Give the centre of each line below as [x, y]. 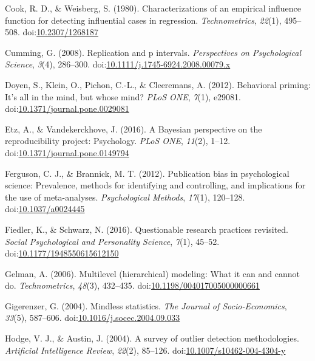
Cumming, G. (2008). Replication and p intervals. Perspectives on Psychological [153, 52]
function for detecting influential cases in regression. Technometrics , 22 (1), [143, 20]
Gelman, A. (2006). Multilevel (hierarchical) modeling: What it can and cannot [152, 273]
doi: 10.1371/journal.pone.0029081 [67, 108]
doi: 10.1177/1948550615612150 [62, 253]
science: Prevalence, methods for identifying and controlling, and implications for [155, 185]
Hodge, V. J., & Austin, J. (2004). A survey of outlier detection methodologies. [152, 338]
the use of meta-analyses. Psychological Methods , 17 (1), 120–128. [125, 197]
